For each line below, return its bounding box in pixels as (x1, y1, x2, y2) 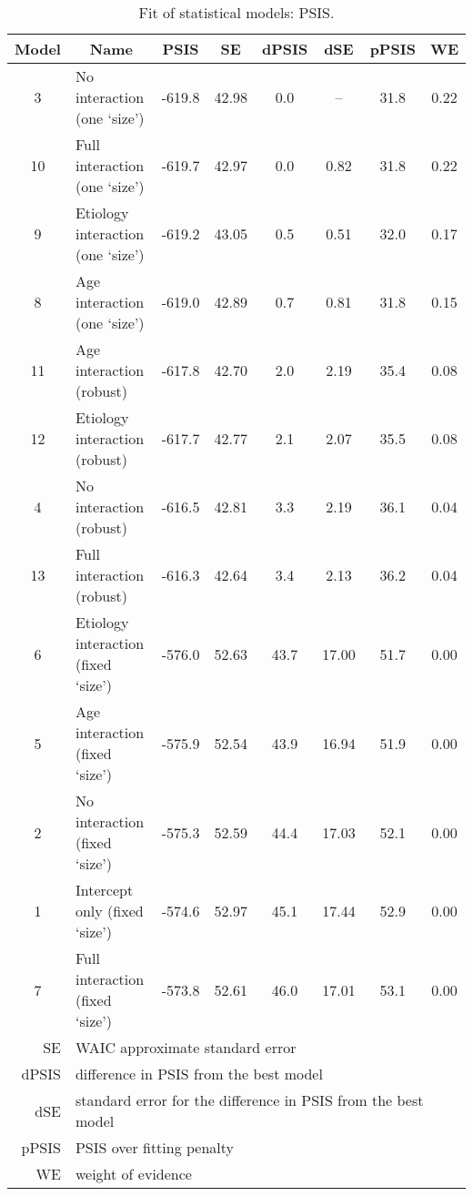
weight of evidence (75, 1163, 192, 1184)
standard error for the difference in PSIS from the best (75, 1090, 424, 1110)
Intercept (75, 879, 134, 900)
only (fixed (75, 900, 144, 921)
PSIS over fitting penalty (75, 1137, 235, 1158)
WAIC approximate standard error (75, 1037, 297, 1058)
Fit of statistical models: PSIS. (138, 2, 335, 23)
